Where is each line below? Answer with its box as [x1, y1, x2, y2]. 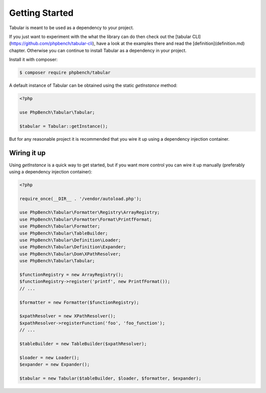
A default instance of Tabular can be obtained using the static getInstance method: [9, 82, 177, 88]
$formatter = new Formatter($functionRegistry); [19, 299, 139, 305]
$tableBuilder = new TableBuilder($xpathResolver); [19, 341, 147, 347]
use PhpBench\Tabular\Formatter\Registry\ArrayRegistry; [19, 210, 160, 215]
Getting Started [9, 7, 74, 18]
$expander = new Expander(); [19, 362, 90, 367]
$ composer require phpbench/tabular [19, 70, 111, 76]
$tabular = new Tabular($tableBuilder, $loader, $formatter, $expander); [19, 375, 201, 381]
